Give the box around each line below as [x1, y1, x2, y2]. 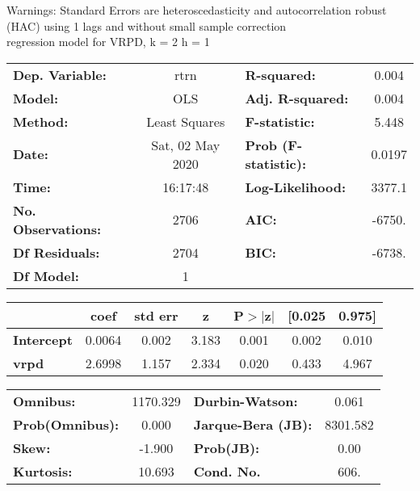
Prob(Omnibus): [13, 414, 120, 434]
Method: [13, 111, 69, 131]
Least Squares [146, 111, 225, 131]
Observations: [13, 219, 102, 238]
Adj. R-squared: [245, 88, 349, 107]
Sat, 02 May [151, 135, 220, 154]
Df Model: [13, 266, 79, 285]
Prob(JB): [193, 438, 260, 457]
